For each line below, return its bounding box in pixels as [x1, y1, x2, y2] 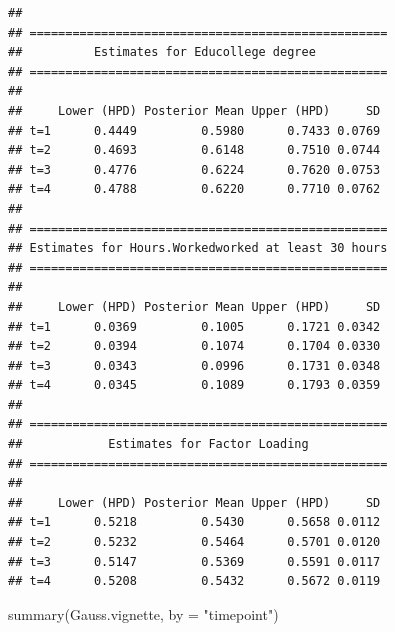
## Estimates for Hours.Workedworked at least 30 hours [8, 241, 388, 256]
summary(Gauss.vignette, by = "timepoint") [8, 603, 279, 624]
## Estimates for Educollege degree [8, 45, 316, 60]
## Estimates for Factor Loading [8, 437, 309, 452]
